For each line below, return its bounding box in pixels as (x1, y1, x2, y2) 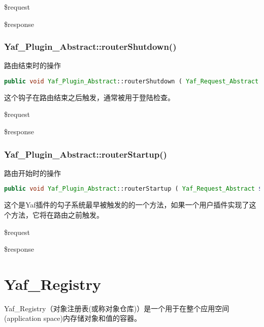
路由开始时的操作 (4, 167, 61, 178)
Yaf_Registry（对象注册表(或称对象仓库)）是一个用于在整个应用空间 (4, 303, 229, 313)
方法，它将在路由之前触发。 (11, 209, 104, 220)
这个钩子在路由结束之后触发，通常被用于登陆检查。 (4, 92, 175, 102)
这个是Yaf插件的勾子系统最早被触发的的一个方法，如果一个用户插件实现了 (4, 199, 249, 210)
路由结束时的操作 (4, 60, 61, 71)
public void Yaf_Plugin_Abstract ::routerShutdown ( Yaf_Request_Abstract (4, 78, 259, 85)
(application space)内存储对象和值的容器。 (4, 313, 141, 323)
